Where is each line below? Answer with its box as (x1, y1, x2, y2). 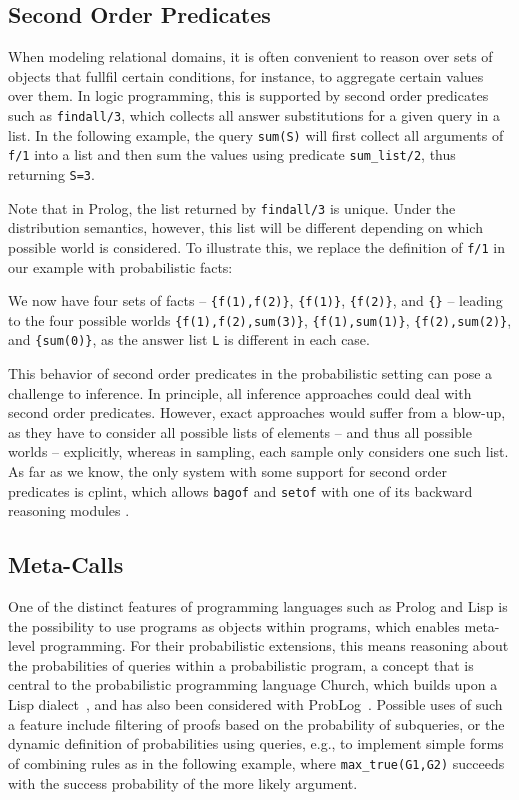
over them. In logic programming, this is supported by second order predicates (8, 85, 489, 106)
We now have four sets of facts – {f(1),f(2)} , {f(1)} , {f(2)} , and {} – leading (8, 290, 503, 311)
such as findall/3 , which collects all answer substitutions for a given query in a (8, 104, 501, 125)
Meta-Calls (8, 549, 124, 580)
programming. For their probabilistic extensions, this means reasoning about (39, 635, 509, 656)
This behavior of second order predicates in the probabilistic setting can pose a (8, 363, 493, 384)
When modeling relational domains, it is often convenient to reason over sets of (8, 46, 493, 67)
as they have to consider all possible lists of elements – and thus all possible (8, 421, 472, 442)
